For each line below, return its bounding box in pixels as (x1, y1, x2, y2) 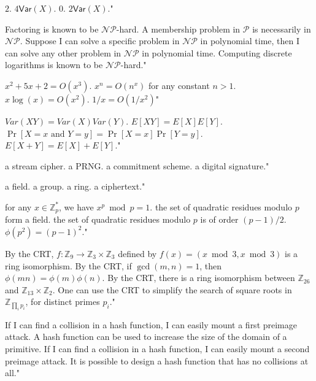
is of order (200, 213, 239, 226)
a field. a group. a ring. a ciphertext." (5, 180, 145, 193)
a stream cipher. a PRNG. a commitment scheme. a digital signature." (5, 159, 269, 172)
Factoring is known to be (5, 22, 99, 35)
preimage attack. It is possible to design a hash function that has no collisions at (5, 354, 309, 367)
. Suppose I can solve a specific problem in (20, 34, 180, 47)
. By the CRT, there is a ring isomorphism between (102, 271, 295, 284)
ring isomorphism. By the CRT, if (5, 259, 132, 272)
